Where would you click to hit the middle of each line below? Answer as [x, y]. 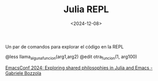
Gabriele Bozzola [23, 73]
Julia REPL [86, 9]
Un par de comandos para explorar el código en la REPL [65, 46]
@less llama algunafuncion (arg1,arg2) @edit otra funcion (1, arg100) [71, 57]
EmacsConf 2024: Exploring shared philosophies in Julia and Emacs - [79, 68]
